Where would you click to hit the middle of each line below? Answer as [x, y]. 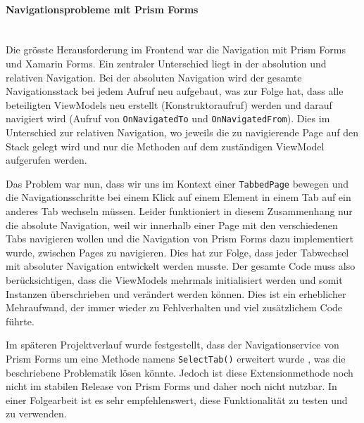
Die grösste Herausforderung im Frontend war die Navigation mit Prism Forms [176, 50]
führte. [20, 321]
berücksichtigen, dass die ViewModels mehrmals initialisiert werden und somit [174, 280]
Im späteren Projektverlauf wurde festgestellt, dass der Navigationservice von [172, 345]
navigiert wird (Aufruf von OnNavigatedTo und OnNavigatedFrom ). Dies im [168, 118]
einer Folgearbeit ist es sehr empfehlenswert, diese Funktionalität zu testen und [177, 399]
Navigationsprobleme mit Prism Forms [102, 9]
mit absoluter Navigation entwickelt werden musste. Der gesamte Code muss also [181, 266]
